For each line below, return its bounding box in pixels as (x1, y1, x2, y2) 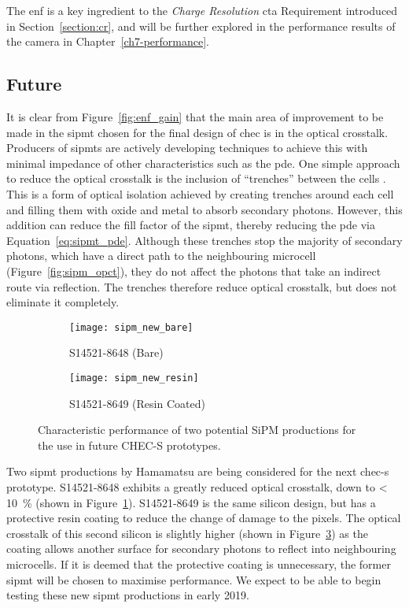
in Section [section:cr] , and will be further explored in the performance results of (6, 17, 396, 34)
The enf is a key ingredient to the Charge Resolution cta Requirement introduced (6, 2, 398, 18)
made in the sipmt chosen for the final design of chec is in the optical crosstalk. (6, 124, 389, 140)
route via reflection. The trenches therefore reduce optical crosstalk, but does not (6, 278, 397, 295)
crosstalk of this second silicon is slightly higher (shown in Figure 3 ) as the (6, 525, 368, 541)
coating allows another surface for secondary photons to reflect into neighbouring (6, 540, 396, 557)
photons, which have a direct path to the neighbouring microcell (6, 247, 316, 264)
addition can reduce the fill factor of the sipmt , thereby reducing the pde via (6, 217, 375, 233)
